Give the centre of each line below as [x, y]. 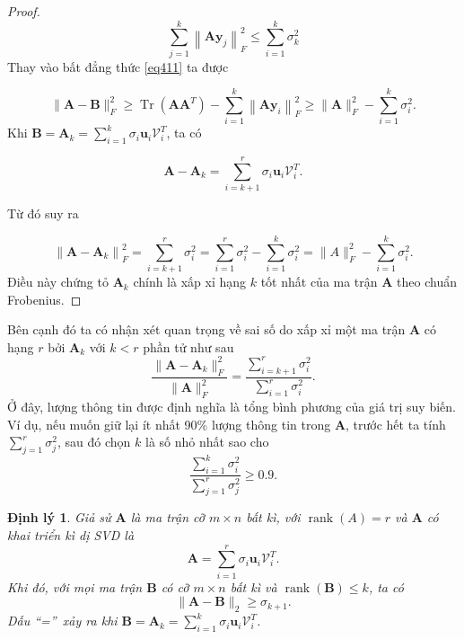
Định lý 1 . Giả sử [59, 517]
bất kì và [254, 586]
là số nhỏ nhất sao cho [207, 442]
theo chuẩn [427, 282]
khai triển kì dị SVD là [71, 534]
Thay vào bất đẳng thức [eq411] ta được [118, 66]
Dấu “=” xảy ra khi [62, 621]
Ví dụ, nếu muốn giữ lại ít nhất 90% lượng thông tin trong [169, 424]
